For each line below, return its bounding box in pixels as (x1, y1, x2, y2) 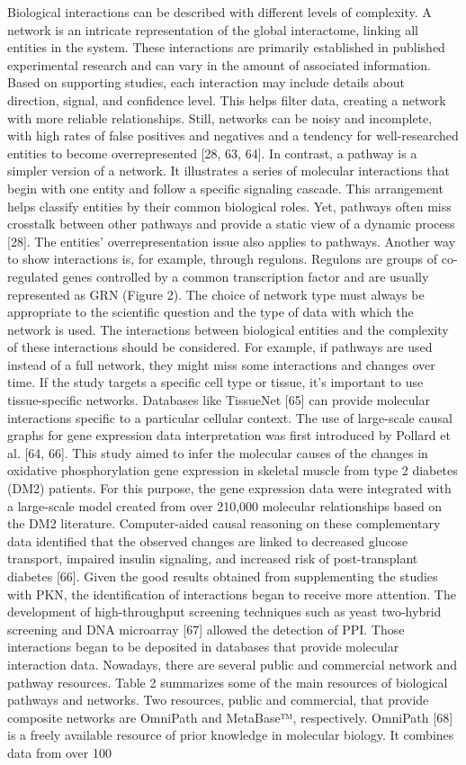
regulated (7, 266, 58, 285)
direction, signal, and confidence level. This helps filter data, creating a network (7, 90, 446, 109)
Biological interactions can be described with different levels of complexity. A (7, 3, 432, 21)
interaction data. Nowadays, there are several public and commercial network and (7, 654, 458, 673)
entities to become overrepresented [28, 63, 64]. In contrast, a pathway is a (7, 143, 417, 162)
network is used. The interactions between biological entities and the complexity (7, 319, 449, 338)
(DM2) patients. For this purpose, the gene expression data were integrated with (7, 479, 452, 498)
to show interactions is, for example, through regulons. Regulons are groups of (7, 249, 438, 268)
